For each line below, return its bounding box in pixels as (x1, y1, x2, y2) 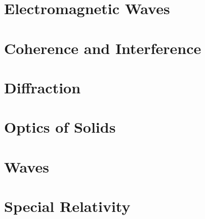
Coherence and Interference (4, 37, 201, 58)
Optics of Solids (4, 117, 116, 137)
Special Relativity (4, 196, 131, 216)
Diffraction (4, 77, 81, 97)
